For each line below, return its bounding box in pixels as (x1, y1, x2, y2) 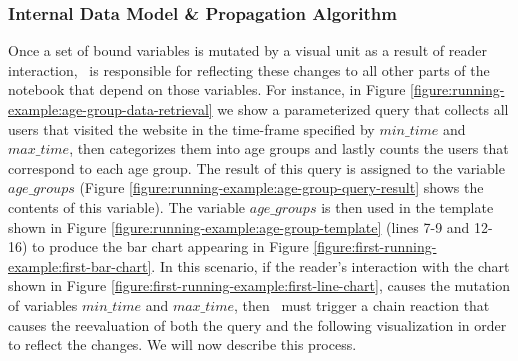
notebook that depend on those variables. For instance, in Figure (8, 79, 406, 100)
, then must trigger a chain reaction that (234, 294, 490, 315)
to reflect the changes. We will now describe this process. (8, 334, 357, 355)
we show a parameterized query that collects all (217, 99, 509, 119)
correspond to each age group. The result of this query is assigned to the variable (8, 157, 505, 178)
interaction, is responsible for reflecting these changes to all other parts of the (8, 59, 490, 80)
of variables (8, 294, 78, 315)
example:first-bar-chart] (8, 255, 152, 276)
